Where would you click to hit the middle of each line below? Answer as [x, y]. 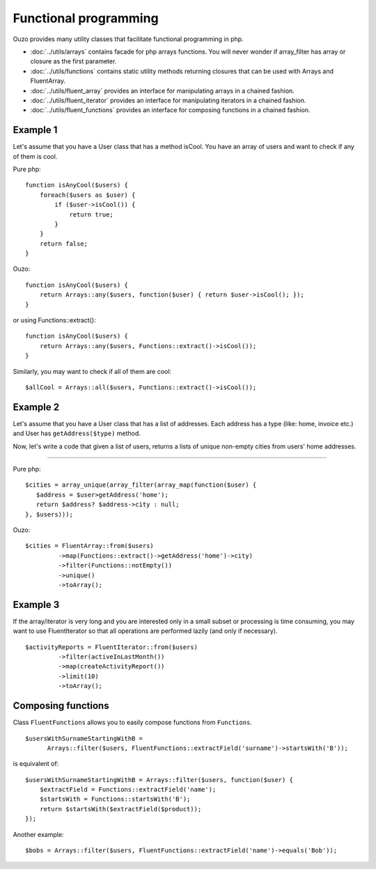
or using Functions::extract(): [55, 320]
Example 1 [35, 130]
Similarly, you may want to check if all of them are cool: [92, 371]
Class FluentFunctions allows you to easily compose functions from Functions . [132, 722]
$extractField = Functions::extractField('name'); [128, 790]
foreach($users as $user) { [87, 195]
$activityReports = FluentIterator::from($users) [112, 647]
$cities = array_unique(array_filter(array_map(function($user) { [141, 485]
